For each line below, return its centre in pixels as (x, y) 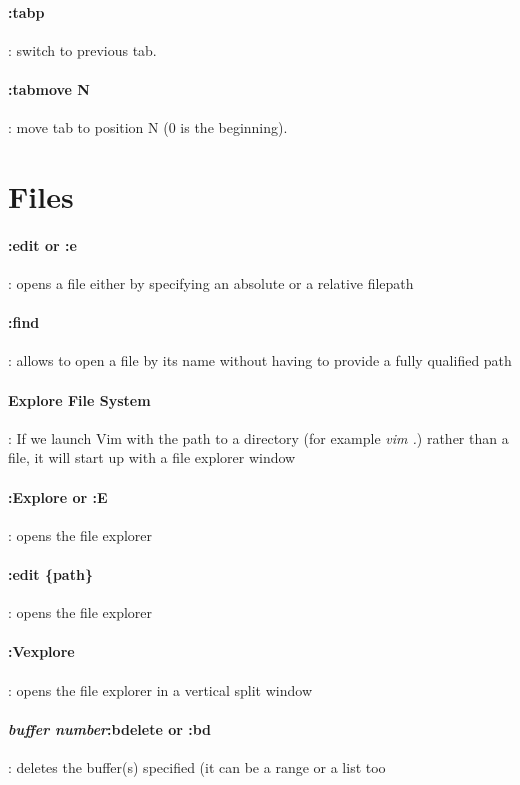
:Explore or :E (58, 496)
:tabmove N (49, 88)
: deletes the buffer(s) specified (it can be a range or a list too (197, 766)
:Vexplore (41, 651)
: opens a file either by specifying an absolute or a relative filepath (211, 282)
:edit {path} (50, 573)
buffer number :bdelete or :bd (109, 728)
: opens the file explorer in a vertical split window (160, 689)
